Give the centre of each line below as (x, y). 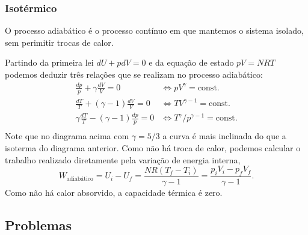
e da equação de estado (191, 62)
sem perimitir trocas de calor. (59, 42)
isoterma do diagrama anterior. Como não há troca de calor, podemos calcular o (153, 147)
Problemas (38, 224)
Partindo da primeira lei (49, 62)
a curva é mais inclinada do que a (224, 136)
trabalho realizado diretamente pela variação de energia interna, (123, 159)
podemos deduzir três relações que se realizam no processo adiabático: (134, 74)
